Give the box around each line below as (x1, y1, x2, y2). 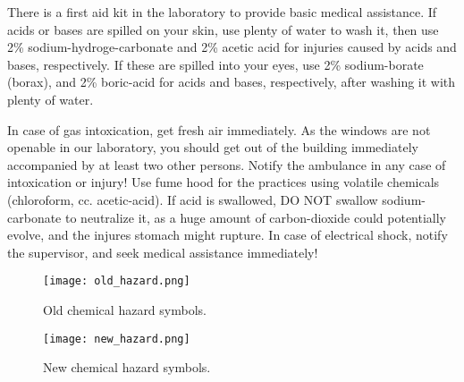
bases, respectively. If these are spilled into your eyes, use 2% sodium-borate (7, 55, 424, 73)
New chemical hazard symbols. (43, 358, 211, 377)
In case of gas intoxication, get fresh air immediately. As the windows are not (7, 120, 431, 139)
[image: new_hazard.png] (43, 332, 190, 345)
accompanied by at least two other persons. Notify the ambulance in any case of (7, 155, 446, 174)
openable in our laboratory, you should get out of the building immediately (7, 138, 418, 157)
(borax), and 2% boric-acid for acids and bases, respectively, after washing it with (7, 72, 456, 91)
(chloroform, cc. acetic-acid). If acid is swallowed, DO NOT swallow (7, 190, 378, 208)
